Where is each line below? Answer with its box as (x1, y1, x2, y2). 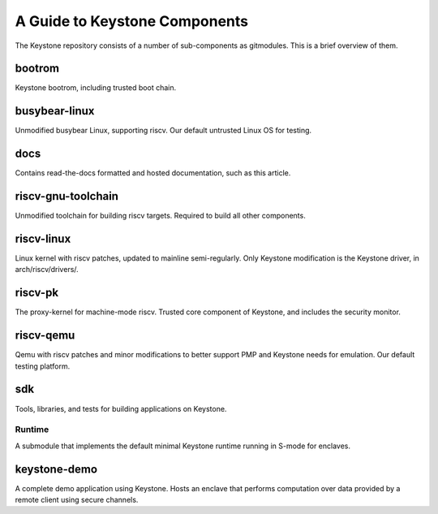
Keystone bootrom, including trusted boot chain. (15, 83, 177, 93)
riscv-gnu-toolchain (15, 189, 119, 203)
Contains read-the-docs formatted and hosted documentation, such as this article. (15, 168, 291, 178)
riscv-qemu (15, 329, 75, 343)
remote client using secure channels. (15, 495, 139, 505)
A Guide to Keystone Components (15, 12, 249, 30)
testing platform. (15, 361, 71, 371)
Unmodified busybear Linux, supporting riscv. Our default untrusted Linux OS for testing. (15, 126, 312, 136)
